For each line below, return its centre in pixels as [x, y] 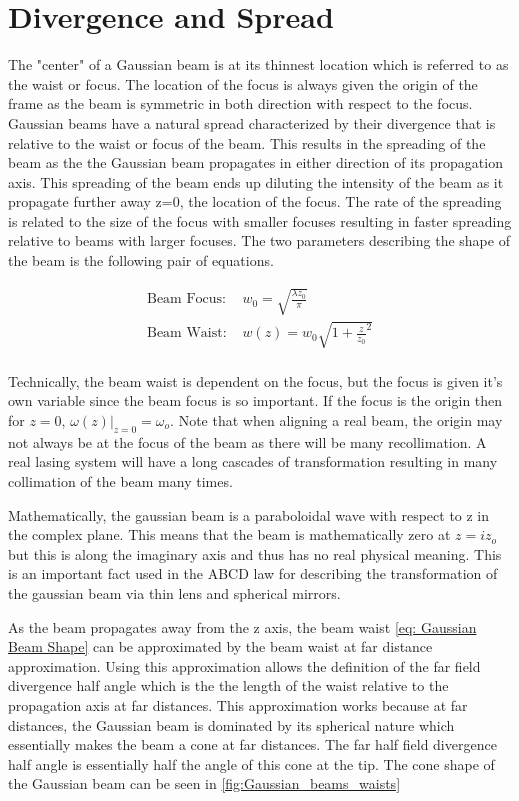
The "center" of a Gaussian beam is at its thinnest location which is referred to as [258, 64]
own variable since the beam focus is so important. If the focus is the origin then [255, 400]
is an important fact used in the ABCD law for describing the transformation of [253, 573]
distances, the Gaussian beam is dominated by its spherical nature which [231, 724]
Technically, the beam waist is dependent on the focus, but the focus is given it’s [255, 380]
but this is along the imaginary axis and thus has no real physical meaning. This [255, 553]
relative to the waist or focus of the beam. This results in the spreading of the [247, 142]
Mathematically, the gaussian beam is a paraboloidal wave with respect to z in [249, 514]
